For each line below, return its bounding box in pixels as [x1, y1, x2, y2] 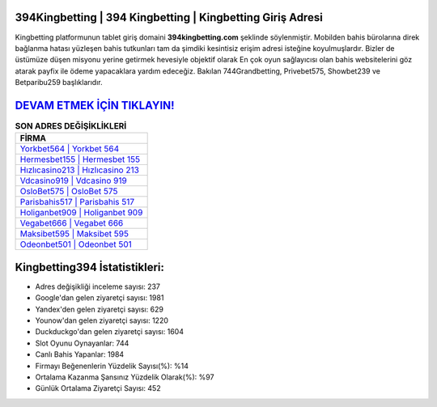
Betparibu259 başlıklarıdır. [15, 78, 103, 87]
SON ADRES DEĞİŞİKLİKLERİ [15, 121, 127, 132]
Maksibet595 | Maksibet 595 [19, 228, 129, 240]
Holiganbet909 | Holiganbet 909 [19, 207, 143, 218]
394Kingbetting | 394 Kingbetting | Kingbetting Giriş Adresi [15, 11, 323, 24]
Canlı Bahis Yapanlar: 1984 [35, 350, 125, 359]
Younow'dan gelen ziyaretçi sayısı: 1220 [35, 316, 169, 325]
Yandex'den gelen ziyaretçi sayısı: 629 [35, 304, 163, 314]
